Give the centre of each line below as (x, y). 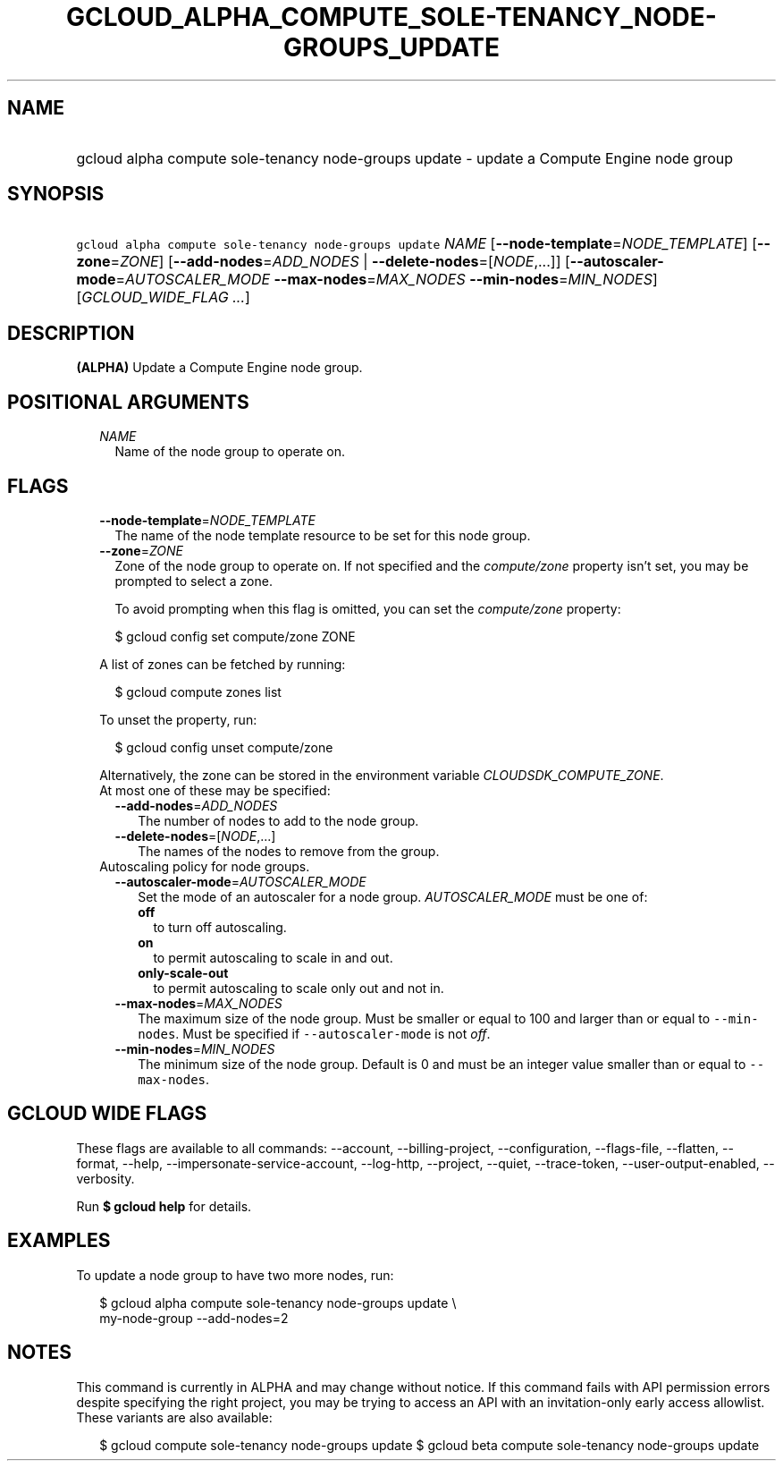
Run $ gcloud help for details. (164, 1206)
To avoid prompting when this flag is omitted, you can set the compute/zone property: (368, 608)
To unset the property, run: (178, 719)
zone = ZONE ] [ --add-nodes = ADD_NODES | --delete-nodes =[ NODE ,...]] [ (323, 262)
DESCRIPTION (71, 333)
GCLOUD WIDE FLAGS (107, 1114)
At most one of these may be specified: (215, 790)
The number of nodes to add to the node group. (278, 820)
